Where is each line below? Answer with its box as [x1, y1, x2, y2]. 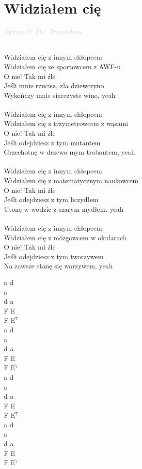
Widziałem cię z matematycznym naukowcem [4, 175, 139, 186]
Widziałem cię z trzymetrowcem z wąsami [4, 118, 128, 128]
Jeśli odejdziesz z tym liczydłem [4, 194, 99, 204]
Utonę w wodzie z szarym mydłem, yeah [4, 203, 124, 214]
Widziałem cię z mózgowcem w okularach [4, 232, 127, 242]
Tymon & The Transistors [4, 26, 81, 36]
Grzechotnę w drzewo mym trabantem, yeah [4, 147, 135, 157]
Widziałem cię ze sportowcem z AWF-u [4, 61, 121, 71]
